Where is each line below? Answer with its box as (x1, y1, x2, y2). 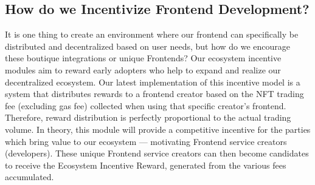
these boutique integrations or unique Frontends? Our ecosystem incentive (5, 52, 282, 64)
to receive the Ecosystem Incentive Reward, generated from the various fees (5, 158, 286, 171)
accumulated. (5, 170, 54, 183)
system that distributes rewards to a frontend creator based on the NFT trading (5, 87, 304, 100)
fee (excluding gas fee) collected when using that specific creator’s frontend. (5, 99, 286, 112)
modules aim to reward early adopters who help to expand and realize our (5, 63, 281, 76)
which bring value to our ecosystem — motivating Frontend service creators (5, 135, 287, 147)
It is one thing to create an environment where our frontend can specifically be (5, 28, 299, 41)
